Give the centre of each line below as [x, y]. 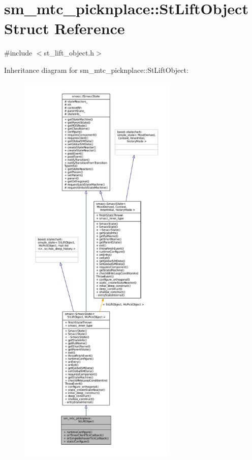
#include [18, 53]
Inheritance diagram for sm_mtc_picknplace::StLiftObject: [96, 70]
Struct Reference [65, 28]
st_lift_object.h [69, 53]
